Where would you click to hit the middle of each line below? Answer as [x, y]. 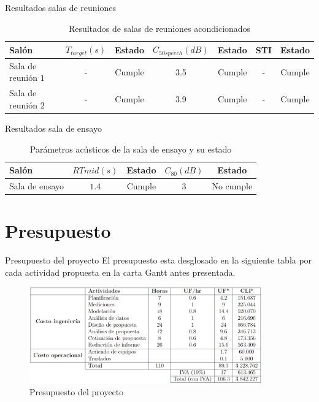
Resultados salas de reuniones [61, 7]
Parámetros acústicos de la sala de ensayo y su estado [131, 149]
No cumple [232, 186]
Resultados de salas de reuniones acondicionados [159, 28]
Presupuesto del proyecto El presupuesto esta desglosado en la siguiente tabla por [159, 260]
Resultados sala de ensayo [53, 128]
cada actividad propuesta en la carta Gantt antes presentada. [120, 272]
